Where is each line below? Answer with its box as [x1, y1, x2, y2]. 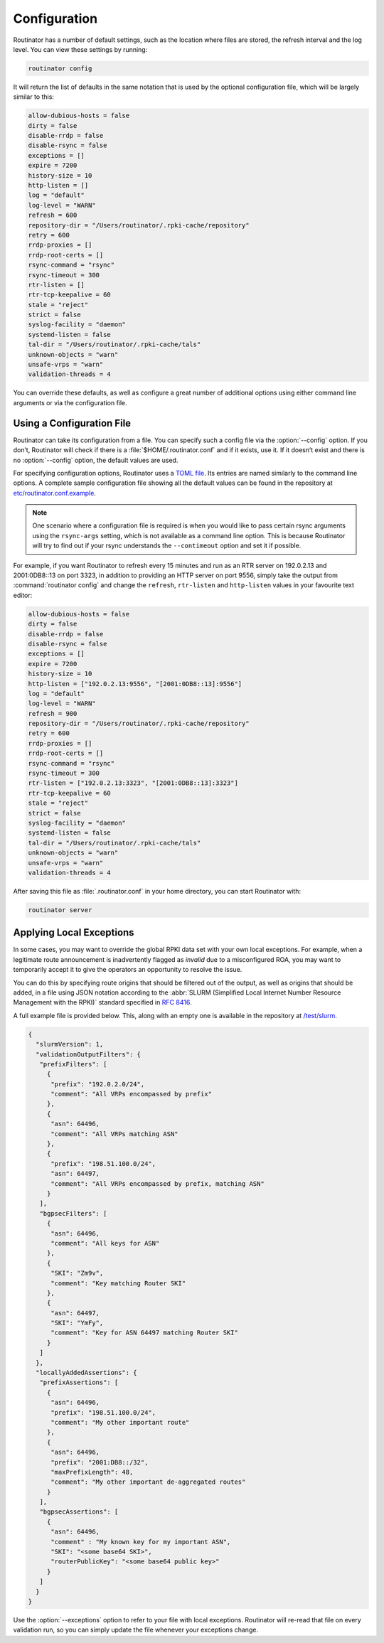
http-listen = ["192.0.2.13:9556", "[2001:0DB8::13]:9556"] [28, 680, 242, 687]
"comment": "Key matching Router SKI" [50, 1279, 186, 1287]
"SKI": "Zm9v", [50, 1269, 104, 1278]
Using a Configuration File [13, 417, 132, 429]
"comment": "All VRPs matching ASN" [50, 1130, 178, 1138]
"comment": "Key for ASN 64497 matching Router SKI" [50, 1329, 238, 1337]
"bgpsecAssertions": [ [39, 1508, 119, 1516]
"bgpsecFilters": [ [39, 1209, 107, 1217]
